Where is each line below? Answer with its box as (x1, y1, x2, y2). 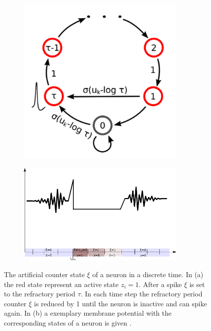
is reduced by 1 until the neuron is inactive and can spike (34, 298, 207, 308)
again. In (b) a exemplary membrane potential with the (4, 308, 172, 318)
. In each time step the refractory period (80, 289, 203, 299)
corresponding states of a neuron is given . (4, 318, 132, 328)
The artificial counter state (4, 269, 85, 280)
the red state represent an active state (4, 279, 119, 289)
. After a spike (139, 279, 182, 289)
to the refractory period (4, 289, 75, 299)
